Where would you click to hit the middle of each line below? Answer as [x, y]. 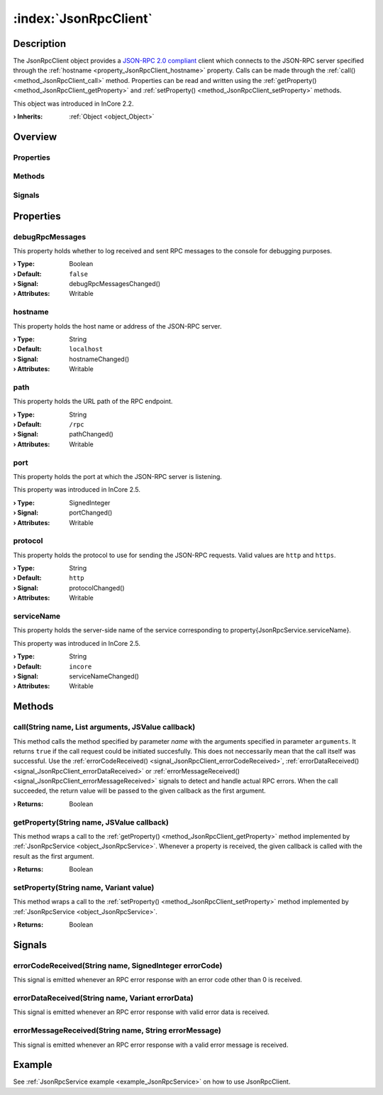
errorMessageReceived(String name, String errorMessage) [117, 1030]
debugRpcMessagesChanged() [115, 284]
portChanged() [91, 513]
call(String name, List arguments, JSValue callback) [104, 727]
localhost [86, 349]
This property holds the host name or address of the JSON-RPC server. [117, 326]
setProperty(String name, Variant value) [84, 887]
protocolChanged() [97, 588]
